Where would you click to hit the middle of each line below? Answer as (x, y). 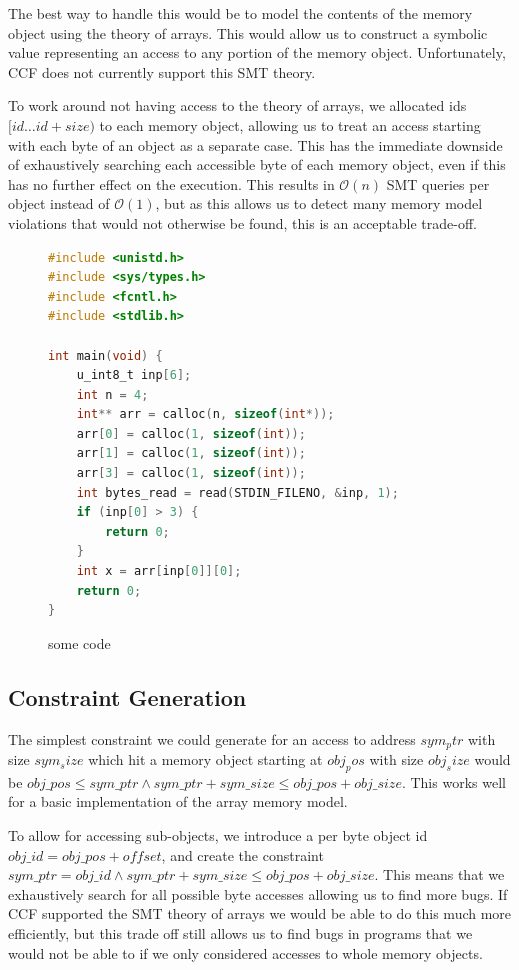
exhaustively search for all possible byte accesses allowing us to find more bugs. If (258, 893)
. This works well (453, 781)
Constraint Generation (127, 696)
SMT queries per (438, 183)
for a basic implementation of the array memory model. (178, 801)
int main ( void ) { (105, 355)
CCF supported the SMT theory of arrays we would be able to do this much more (260, 913)
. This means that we (439, 874)
